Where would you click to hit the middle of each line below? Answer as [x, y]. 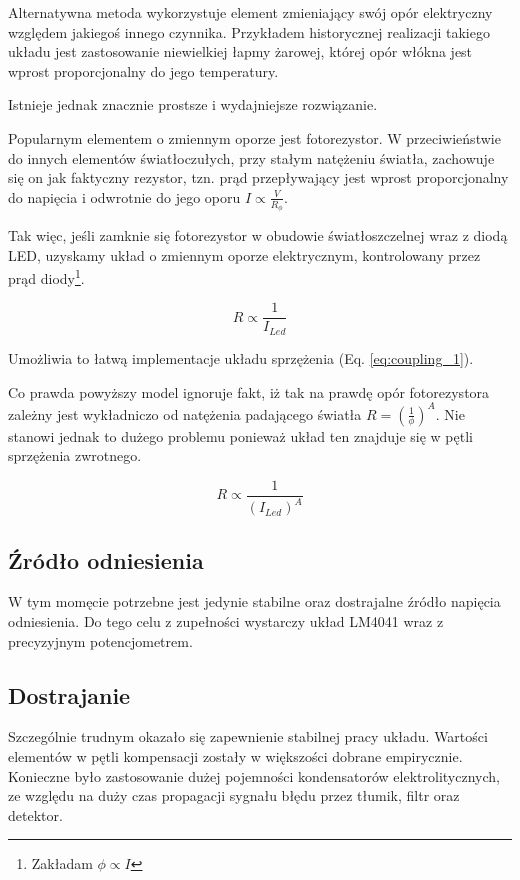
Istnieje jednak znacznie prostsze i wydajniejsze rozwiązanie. [193, 104]
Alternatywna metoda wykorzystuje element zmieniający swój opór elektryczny [250, 12]
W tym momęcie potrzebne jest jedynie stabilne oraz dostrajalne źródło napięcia [254, 601]
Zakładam [62, 863]
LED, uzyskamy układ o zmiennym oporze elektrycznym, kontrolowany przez [244, 254]
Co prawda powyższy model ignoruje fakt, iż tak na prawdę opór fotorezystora [249, 391]
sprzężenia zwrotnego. [75, 455]
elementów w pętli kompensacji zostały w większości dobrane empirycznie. [235, 756]
